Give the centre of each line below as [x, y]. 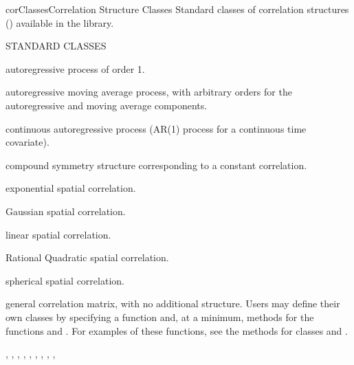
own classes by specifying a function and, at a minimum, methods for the [160, 317]
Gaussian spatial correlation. [66, 211]
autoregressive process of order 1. [75, 68]
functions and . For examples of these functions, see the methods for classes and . [177, 330]
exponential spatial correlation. [71, 188]
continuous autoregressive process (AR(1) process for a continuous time [156, 128]
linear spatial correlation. [58, 234]
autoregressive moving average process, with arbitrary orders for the [149, 92]
